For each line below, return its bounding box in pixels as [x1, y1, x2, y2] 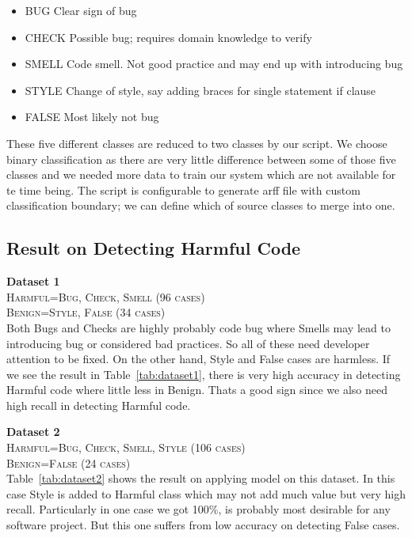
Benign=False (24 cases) [6, 454, 131, 471]
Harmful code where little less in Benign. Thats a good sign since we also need [6, 381, 387, 398]
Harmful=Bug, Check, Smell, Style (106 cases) [6, 439, 246, 456]
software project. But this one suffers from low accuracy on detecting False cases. [6, 517, 400, 533]
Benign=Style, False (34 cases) [6, 304, 166, 320]
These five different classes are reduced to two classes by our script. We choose [6, 134, 387, 151]
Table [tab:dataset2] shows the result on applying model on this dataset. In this [6, 470, 395, 487]
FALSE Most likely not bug [25, 108, 159, 125]
